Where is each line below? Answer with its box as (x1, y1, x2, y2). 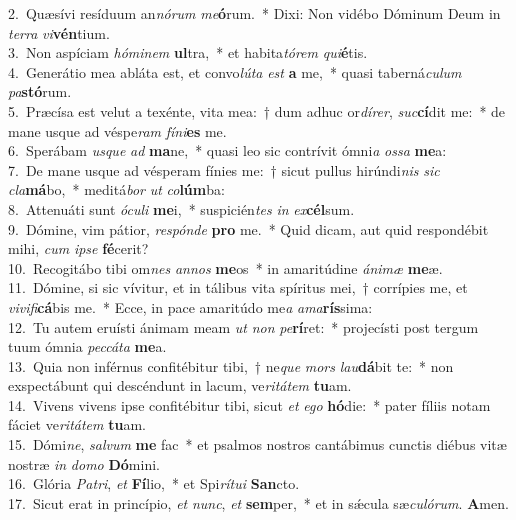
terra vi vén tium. (8, 22, 110, 43)
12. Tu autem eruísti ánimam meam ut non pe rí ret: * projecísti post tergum (8, 316, 479, 337)
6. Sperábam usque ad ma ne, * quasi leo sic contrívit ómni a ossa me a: (8, 140, 447, 161)
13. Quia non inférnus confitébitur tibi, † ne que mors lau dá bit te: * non (8, 355, 454, 376)
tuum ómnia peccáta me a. (8, 336, 167, 357)
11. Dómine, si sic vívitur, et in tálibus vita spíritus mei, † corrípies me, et (8, 277, 468, 298)
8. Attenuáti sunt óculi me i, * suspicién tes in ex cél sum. (8, 198, 355, 219)
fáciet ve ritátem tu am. (8, 414, 146, 435)
